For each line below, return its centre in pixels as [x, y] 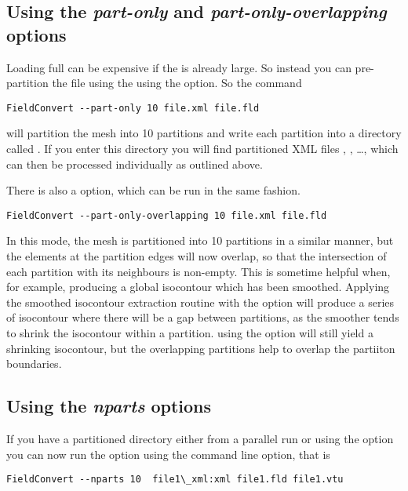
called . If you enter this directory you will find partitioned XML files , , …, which [202, 149]
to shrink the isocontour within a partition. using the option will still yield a [190, 333]
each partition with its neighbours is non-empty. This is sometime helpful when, [199, 271]
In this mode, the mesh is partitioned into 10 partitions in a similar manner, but [200, 240]
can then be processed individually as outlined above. [135, 164]
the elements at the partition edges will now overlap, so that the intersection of [197, 256]
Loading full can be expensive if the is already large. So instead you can [179, 67]
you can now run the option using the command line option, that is [168, 454]
